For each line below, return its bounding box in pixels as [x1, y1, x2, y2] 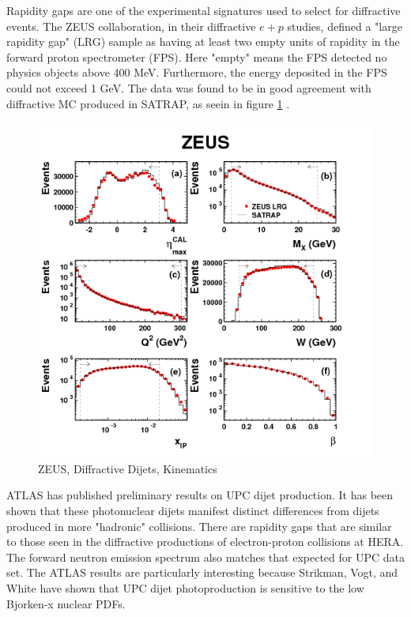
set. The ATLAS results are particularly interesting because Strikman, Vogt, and [6, 564, 398, 581]
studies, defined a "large [287, 17, 402, 34]
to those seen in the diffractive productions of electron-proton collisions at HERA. [6, 533, 404, 550]
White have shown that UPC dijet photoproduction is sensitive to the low [6, 579, 364, 596]
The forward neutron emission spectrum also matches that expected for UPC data [6, 548, 405, 565]
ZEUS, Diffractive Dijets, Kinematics [38, 460, 217, 476]
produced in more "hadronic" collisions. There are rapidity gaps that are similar [6, 517, 392, 534]
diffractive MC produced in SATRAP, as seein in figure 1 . [6, 95, 290, 111]
